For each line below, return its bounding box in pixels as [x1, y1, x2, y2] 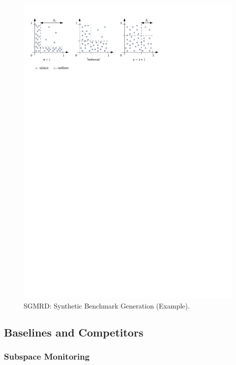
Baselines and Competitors [4, 324, 144, 339]
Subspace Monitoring [4, 350, 90, 362]
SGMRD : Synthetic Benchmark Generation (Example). [24, 300, 190, 310]
